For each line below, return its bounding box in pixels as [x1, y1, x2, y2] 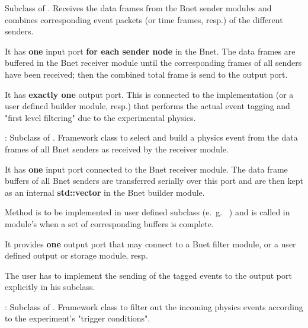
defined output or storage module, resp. [5, 249, 148, 262]
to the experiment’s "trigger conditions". [5, 312, 150, 324]
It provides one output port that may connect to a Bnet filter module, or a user [5, 237, 296, 250]
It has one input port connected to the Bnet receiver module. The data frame [5, 163, 288, 175]
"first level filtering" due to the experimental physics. [5, 111, 196, 123]
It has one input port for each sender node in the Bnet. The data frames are [5, 44, 296, 57]
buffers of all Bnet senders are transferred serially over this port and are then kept [5, 174, 303, 187]
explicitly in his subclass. [5, 281, 95, 293]
